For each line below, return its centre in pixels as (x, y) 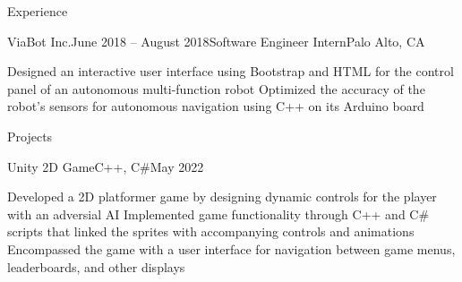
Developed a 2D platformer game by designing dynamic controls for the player (222, 197)
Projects (30, 136)
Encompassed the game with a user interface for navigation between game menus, (231, 248)
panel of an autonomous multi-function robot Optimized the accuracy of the (216, 88)
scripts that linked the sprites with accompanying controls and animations (211, 231)
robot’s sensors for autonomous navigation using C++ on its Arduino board (216, 106)
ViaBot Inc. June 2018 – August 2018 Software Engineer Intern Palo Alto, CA (216, 41)
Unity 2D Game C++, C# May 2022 (106, 166)
